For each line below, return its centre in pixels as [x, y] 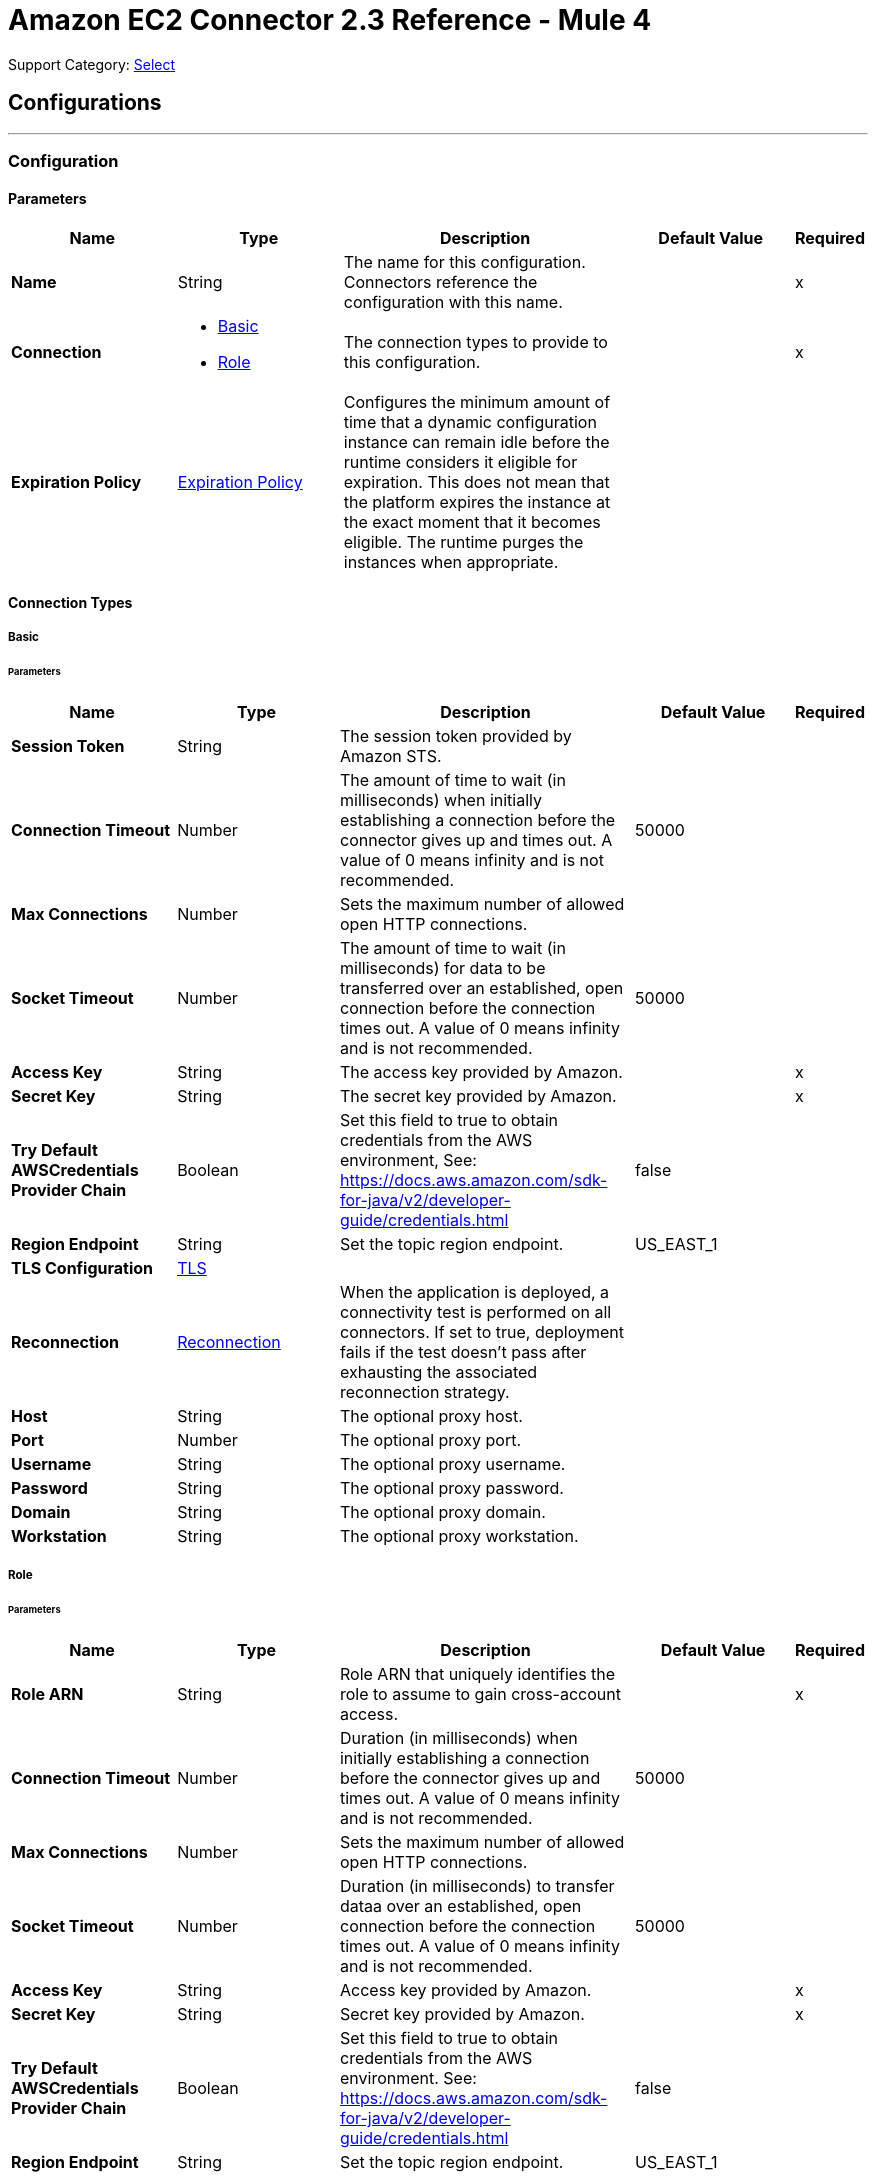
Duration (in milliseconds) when [458, 1737]
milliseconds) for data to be [442, 967]
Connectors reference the [440, 282]
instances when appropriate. [451, 562]
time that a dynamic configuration [470, 422]
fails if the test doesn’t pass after [463, 1351]
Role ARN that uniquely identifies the [477, 1673]
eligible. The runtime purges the [463, 542]
